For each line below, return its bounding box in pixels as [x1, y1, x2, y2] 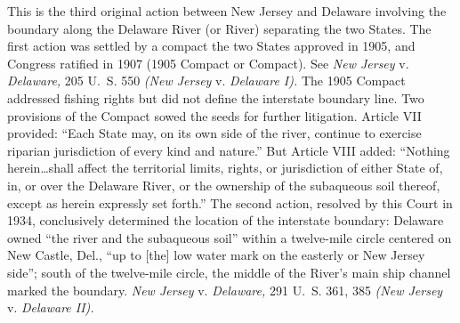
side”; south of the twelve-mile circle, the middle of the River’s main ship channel [7, 262, 451, 281]
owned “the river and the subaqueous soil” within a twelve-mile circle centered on [7, 228, 452, 246]
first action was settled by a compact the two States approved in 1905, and [7, 36, 416, 55]
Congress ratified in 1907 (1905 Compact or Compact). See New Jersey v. [7, 53, 409, 72]
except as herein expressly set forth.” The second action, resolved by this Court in [7, 193, 453, 212]
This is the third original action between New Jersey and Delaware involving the [7, 2, 447, 20]
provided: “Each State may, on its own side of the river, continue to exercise [7, 124, 422, 142]
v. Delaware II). [7, 298, 94, 317]
